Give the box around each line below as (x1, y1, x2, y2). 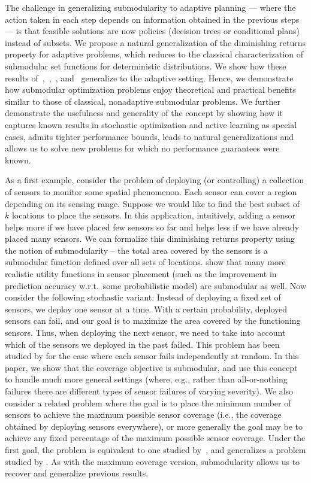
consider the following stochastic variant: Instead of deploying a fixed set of (5, 291, 281, 303)
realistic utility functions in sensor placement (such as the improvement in (5, 268, 277, 280)
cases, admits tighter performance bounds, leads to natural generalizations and (5, 130, 294, 142)
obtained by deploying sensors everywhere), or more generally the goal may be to (5, 420, 303, 432)
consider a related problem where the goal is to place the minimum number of (5, 396, 291, 409)
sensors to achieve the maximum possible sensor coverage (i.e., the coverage (5, 408, 282, 421)
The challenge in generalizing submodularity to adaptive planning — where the (5, 1, 296, 13)
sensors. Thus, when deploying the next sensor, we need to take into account (5, 326, 286, 339)
